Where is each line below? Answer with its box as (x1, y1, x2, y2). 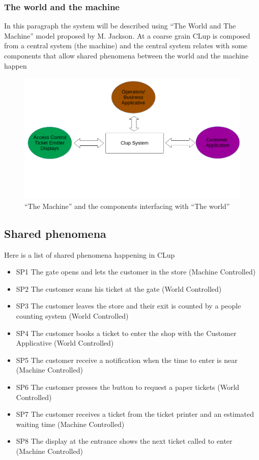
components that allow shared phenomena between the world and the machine (4, 50, 249, 60)
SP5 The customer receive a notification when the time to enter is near (16, 354, 238, 365)
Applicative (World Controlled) (16, 338, 114, 348)
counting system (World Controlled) (16, 311, 129, 321)
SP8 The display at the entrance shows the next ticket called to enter (16, 436, 233, 446)
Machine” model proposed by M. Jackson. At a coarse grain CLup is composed (4, 30, 250, 41)
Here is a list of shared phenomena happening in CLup (4, 249, 175, 260)
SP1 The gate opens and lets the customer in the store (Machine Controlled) (16, 266, 256, 277)
